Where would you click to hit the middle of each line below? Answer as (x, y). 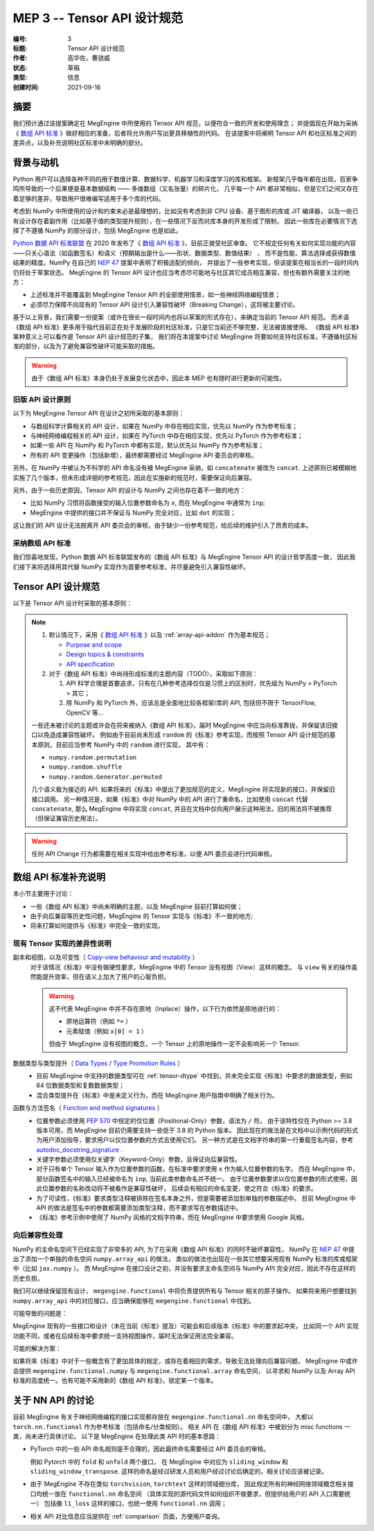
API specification (90, 664)
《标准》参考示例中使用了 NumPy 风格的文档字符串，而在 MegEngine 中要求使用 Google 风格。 (172, 1217)
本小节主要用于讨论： (43, 894)
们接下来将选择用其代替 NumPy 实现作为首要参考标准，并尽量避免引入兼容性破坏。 (131, 566)
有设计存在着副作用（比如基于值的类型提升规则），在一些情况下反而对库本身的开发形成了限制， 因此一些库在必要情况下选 (185, 221)
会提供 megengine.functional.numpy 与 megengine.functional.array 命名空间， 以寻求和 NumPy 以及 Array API (184, 1370)
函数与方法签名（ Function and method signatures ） (88, 1108)
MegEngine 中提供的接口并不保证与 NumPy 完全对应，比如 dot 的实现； (133, 512)
